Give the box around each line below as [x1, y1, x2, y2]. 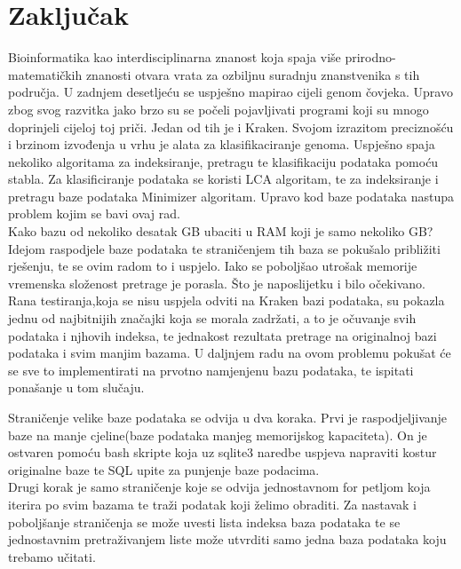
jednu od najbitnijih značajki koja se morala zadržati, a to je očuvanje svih [8, 309, 417, 328]
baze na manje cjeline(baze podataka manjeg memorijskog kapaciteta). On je [8, 425, 427, 444]
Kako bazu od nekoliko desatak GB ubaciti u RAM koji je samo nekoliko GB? [8, 222, 433, 241]
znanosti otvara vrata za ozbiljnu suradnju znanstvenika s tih [85, 65, 420, 83]
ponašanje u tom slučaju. [8, 378, 145, 397]
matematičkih [8, 65, 83, 83]
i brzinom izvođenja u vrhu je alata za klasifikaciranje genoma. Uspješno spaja [8, 135, 435, 154]
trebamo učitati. [8, 547, 96, 565]
